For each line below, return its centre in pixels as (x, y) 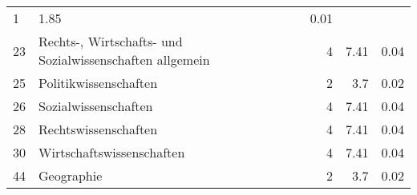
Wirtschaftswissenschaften (112, 152)
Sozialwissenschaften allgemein (124, 60)
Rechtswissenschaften (98, 129)
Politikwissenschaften (98, 83)
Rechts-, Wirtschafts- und (111, 41)
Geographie (71, 175)
